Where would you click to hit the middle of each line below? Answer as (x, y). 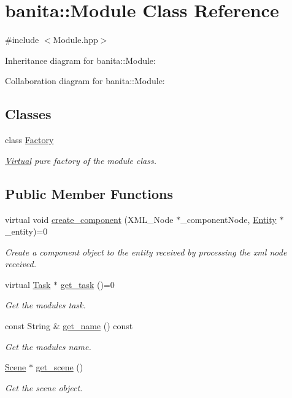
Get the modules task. (45, 305)
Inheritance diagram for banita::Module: (80, 60)
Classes (28, 114)
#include (22, 40)
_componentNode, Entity (229, 219)
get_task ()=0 (87, 284)
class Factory (29, 140)
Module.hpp (75, 40)
